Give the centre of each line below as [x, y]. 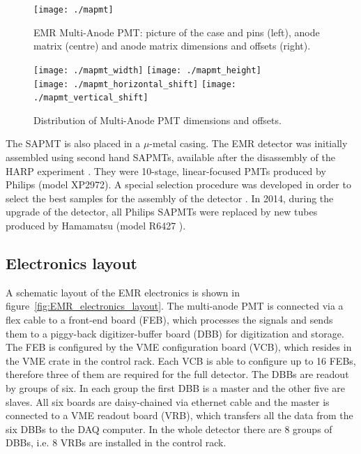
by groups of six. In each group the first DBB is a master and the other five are [175, 387]
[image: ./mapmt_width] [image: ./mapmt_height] [147, 70]
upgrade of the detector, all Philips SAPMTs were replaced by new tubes [162, 212]
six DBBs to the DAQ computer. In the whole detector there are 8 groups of [169, 429]
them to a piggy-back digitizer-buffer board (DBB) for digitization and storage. [175, 333]
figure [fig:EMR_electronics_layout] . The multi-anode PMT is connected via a [175, 306]
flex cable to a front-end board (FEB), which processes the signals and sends [169, 319]
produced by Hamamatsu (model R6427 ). [96, 225]
